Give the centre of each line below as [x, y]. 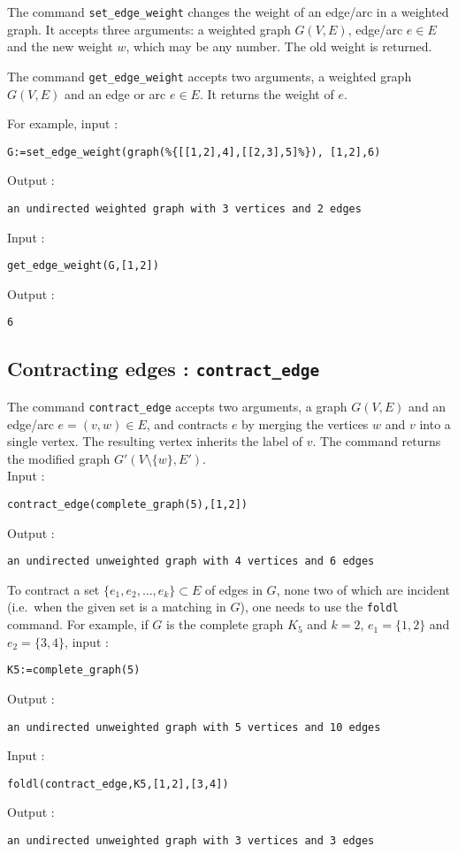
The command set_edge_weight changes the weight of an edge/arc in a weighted [228, 12]
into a [435, 423]
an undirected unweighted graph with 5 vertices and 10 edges [194, 727]
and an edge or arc [115, 93]
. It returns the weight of [267, 93]
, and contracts [187, 423]
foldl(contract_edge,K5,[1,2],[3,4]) [118, 784]
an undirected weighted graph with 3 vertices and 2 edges [184, 208]
